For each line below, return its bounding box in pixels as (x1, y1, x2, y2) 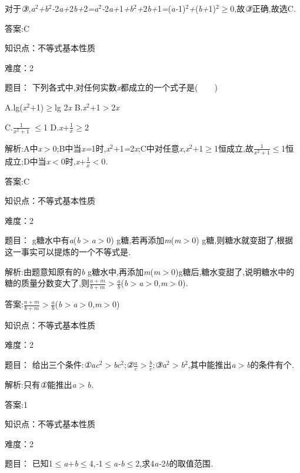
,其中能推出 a (188, 358, 236, 371)
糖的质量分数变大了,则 (5, 277, 89, 289)
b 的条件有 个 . (246, 358, 295, 371)
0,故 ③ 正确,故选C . (230, 2, 296, 14)
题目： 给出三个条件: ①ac (5, 358, 99, 371)
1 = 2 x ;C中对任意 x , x (119, 142, 189, 154)
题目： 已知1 (5, 457, 53, 469)
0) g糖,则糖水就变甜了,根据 (192, 234, 294, 246)
